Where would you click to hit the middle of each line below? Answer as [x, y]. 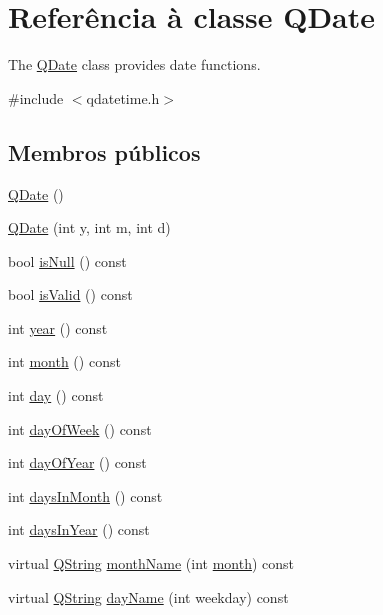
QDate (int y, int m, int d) [89, 227]
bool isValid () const [70, 294]
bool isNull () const [67, 260]
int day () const [56, 395]
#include [36, 97]
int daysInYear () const [79, 529]
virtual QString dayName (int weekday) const [148, 596]
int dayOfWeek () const [80, 428]
